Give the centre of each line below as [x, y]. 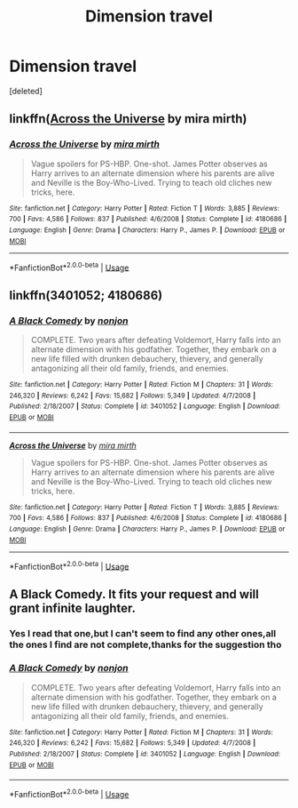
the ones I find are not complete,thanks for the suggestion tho [145, 644]
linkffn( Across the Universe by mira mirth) [128, 119]
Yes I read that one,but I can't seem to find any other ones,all [143, 633]
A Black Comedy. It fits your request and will [134, 594]
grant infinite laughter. [72, 608]
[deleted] [26, 91]
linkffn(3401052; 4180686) [86, 295]
